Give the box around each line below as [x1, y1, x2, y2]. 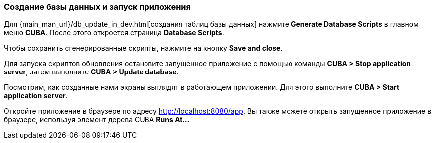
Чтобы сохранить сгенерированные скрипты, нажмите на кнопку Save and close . [4, 44, 283, 53]
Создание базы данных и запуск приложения [4, 2, 191, 12]
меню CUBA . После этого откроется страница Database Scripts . [4, 28, 224, 37]
